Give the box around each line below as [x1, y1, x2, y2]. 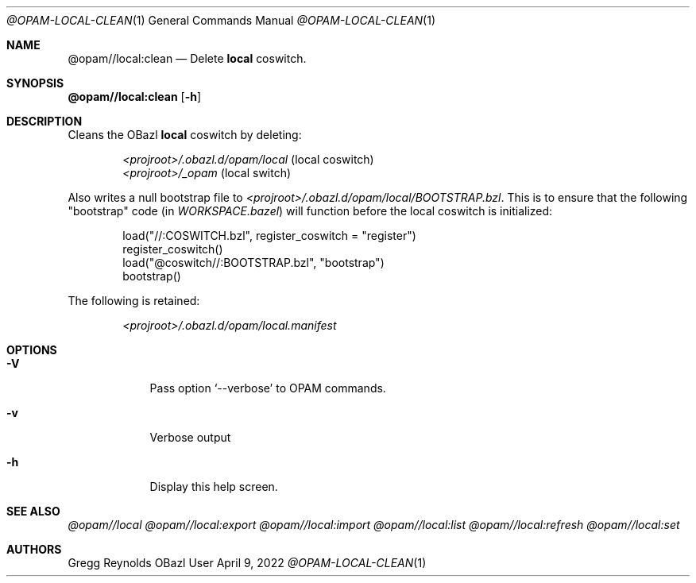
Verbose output [149, 430, 231, 444]
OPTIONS [6, 343, 57, 357]
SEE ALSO [6, 504, 60, 518]
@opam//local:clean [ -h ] [68, 90, 202, 103]
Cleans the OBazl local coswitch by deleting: [68, 128, 302, 141]
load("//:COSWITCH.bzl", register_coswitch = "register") [122, 229, 416, 242]
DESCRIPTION [6, 114, 83, 128]
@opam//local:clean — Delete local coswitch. [68, 52, 307, 65]
